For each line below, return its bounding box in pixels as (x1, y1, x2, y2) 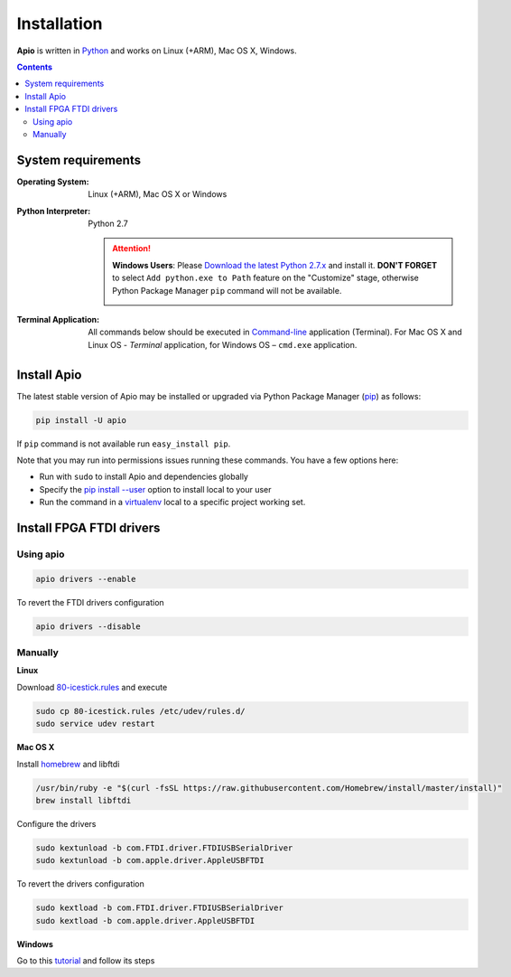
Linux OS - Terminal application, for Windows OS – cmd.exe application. (88, 339, 358, 350)
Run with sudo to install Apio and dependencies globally (39, 471, 248, 483)
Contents (16, 61, 53, 72)
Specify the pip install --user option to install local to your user (39, 484, 272, 494)
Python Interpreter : (16, 205, 91, 216)
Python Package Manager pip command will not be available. (112, 285, 342, 296)
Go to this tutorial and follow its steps (16, 955, 155, 966)
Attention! (112, 243, 152, 254)
